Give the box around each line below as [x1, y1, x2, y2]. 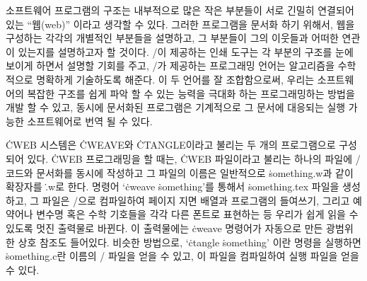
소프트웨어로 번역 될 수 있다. [27, 113, 153, 128]
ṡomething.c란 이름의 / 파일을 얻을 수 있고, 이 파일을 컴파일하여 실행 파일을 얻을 [6, 248, 359, 263]
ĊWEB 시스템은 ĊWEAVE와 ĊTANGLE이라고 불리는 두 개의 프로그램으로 [6, 137, 336, 152]
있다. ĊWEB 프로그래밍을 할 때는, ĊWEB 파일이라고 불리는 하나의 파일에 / [27, 151, 361, 166]
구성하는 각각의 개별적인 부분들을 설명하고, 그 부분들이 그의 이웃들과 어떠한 [6, 30, 339, 45]
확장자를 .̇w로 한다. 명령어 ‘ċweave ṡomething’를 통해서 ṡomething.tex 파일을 [6, 179, 339, 194]
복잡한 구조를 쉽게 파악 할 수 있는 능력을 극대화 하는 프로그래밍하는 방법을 [27, 86, 355, 101]
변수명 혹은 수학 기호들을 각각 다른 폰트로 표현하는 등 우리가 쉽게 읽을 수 [36, 207, 359, 222]
